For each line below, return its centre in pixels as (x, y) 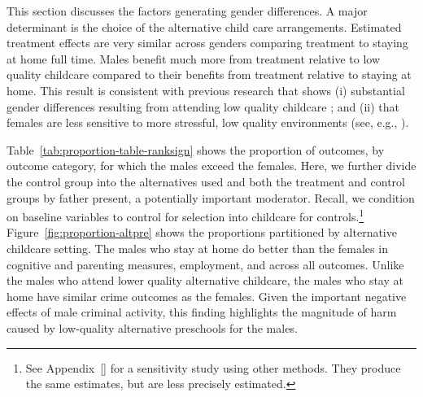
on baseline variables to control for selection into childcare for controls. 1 (185, 215)
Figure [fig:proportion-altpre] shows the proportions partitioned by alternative (202, 232)
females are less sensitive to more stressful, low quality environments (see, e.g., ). (208, 122)
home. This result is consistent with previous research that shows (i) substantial (206, 90)
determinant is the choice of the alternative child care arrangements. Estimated (204, 26)
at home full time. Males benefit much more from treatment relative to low (194, 58)
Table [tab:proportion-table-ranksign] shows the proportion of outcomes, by (196, 149)
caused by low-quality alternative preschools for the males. (152, 327)
